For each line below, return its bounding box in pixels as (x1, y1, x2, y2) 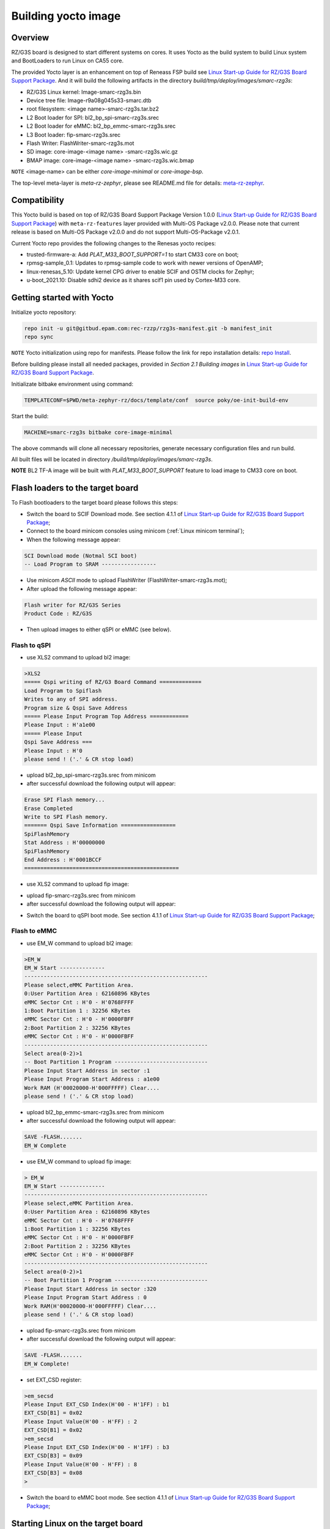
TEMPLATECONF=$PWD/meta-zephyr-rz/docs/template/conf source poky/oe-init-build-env (24, 396, 288, 404)
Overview (11, 32, 50, 43)
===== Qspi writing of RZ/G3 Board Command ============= (24, 679, 202, 686)
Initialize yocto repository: (11, 309, 76, 316)
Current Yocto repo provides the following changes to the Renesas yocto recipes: (11, 239, 216, 247)
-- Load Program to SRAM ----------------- (24, 561, 157, 568)
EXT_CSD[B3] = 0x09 (24, 1453, 82, 1459)
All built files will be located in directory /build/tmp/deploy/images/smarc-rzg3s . (11, 456, 213, 463)
